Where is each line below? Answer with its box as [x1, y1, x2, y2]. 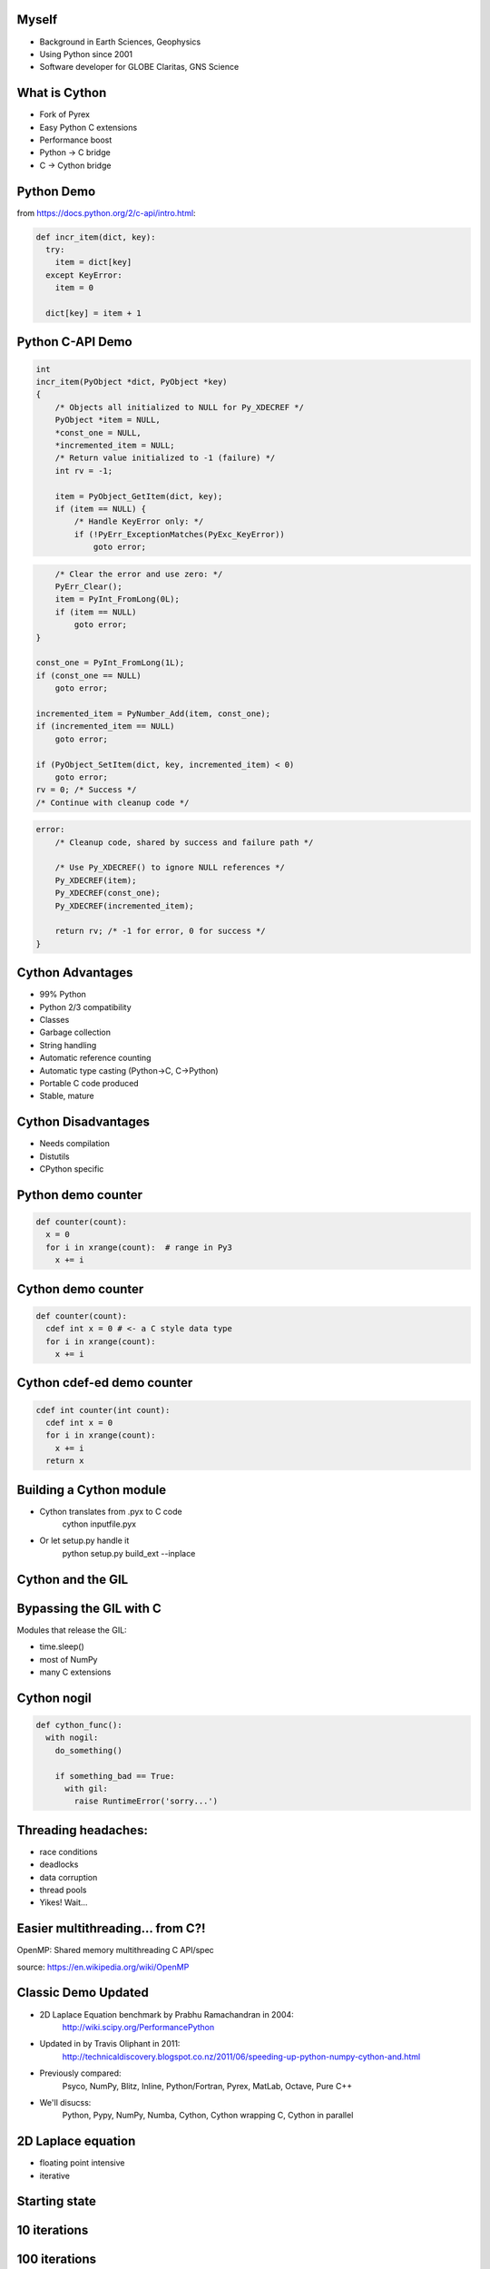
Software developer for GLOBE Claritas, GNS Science [39, 62, 240, 73]
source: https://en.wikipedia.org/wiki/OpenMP [16, 1961, 190, 1972]
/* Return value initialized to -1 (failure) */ [54, 453, 276, 463]
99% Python [39, 989, 86, 1000]
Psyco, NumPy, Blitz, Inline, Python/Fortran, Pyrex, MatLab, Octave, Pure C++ [62, 2080, 353, 2091]
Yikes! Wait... [39, 1897, 88, 1908]
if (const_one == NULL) [35, 670, 142, 681]
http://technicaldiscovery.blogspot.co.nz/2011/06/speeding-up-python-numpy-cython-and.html [62, 2051, 421, 2062]
